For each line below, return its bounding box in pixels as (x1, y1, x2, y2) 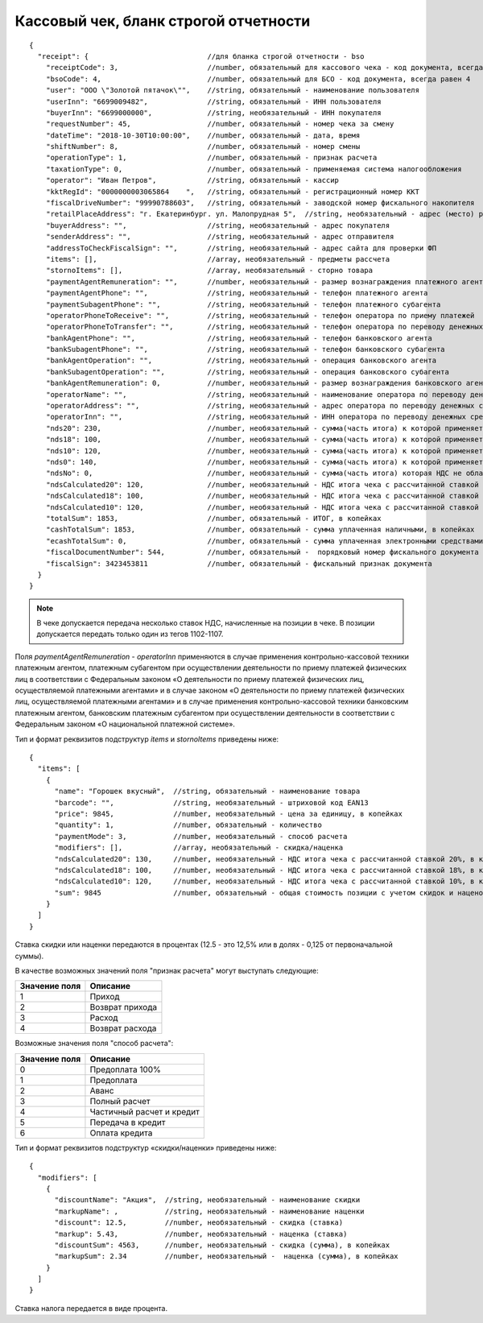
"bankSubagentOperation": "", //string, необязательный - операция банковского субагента (45, 367, 450, 376)
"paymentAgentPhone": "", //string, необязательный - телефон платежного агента (45, 288, 428, 298)
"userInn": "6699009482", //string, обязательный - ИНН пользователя (45, 97, 382, 106)
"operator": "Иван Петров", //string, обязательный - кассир (45, 176, 340, 185)
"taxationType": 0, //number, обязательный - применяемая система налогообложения (45, 164, 462, 173)
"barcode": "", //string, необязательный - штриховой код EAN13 (54, 798, 369, 807)
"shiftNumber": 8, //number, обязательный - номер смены (45, 142, 361, 151)
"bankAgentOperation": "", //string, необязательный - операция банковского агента (45, 356, 437, 366)
